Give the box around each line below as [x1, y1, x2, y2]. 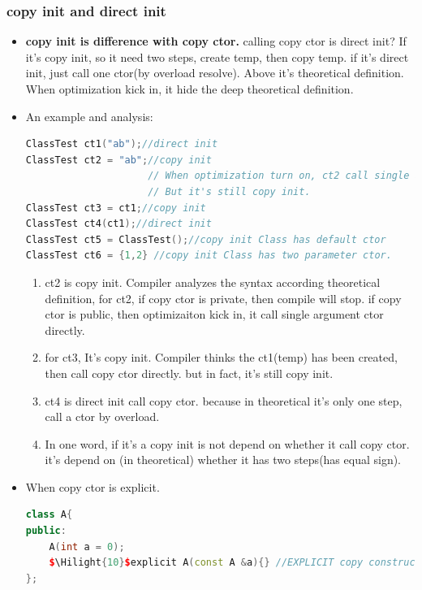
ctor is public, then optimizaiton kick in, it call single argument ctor [45, 306, 384, 323]
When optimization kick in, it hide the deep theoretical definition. [25, 80, 354, 97]
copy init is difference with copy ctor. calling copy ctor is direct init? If [25, 33, 407, 50]
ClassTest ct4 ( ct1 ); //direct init [25, 218, 212, 230]
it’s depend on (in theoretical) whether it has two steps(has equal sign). [45, 451, 402, 468]
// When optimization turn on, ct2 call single [148, 170, 410, 182]
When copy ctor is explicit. [25, 478, 160, 495]
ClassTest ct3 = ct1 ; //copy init [25, 202, 206, 214]
